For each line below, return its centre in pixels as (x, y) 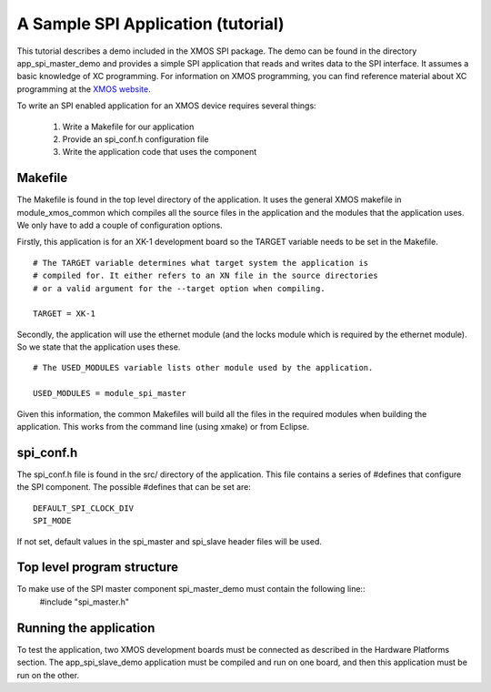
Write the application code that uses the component (160, 152)
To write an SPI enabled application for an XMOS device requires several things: (167, 106)
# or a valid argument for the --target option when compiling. (180, 288)
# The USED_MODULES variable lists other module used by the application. (203, 368)
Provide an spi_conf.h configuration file (135, 139)
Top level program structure (98, 568)
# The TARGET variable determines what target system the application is (201, 263)
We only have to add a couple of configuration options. (120, 225)
